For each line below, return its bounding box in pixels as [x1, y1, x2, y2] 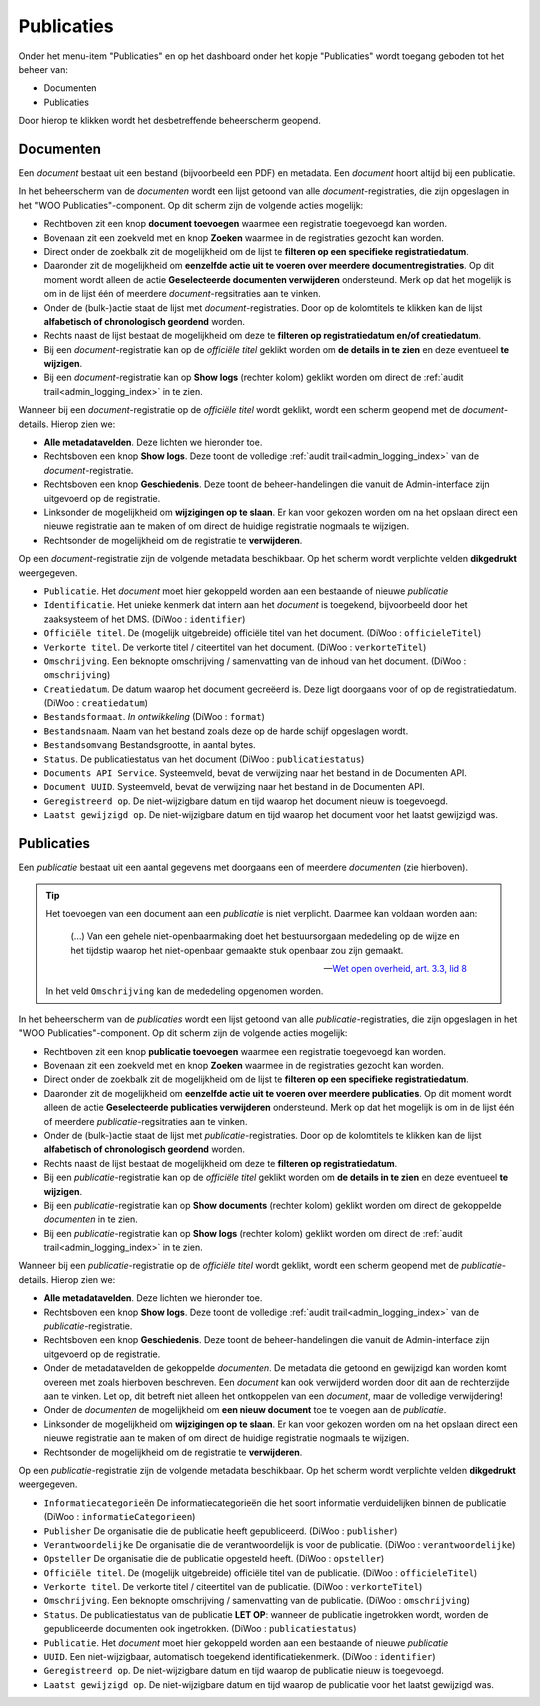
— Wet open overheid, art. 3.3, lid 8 [323, 963, 467, 975]
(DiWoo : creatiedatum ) [43, 697, 149, 709]
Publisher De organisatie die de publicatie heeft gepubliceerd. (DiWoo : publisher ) [43, 1525, 398, 1537]
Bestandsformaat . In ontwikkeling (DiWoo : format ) [43, 711, 265, 723]
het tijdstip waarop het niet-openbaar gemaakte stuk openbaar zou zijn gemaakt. [70, 944, 404, 956]
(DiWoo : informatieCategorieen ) [43, 1511, 196, 1523]
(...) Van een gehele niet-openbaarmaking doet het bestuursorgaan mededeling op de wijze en [70, 930, 460, 942]
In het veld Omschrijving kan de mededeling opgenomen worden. [45, 985, 324, 997]
